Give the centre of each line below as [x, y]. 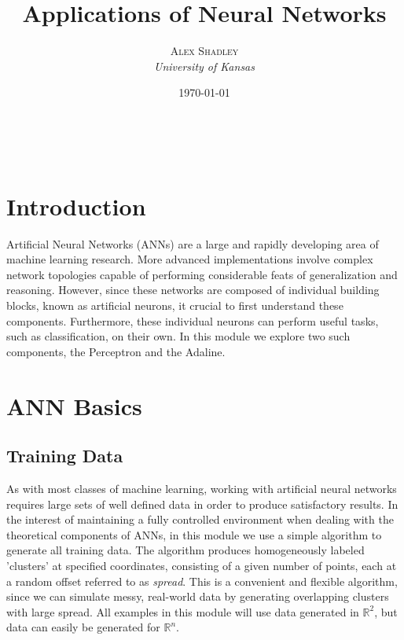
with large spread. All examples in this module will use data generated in [183, 611]
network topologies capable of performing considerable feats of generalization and [202, 274]
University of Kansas [204, 66]
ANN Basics [74, 405]
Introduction [76, 206]
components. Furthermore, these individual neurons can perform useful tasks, [193, 320]
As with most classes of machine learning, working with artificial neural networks [202, 488]
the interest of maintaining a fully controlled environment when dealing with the [200, 519]
